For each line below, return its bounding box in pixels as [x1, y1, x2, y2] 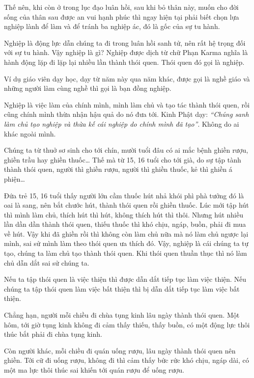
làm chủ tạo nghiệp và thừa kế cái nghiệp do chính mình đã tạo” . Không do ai [4, 118, 239, 129]
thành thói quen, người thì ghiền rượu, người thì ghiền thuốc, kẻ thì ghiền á [4, 164, 232, 174]
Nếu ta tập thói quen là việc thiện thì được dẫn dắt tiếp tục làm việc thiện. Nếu [4, 274, 247, 284]
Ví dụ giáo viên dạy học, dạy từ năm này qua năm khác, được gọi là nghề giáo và [4, 73, 250, 83]
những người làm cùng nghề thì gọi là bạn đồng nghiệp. [4, 83, 171, 93]
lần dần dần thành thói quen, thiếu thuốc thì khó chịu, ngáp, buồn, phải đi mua [4, 219, 246, 229]
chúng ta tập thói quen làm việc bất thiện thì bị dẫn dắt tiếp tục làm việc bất [4, 283, 240, 294]
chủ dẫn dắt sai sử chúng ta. [4, 257, 89, 268]
